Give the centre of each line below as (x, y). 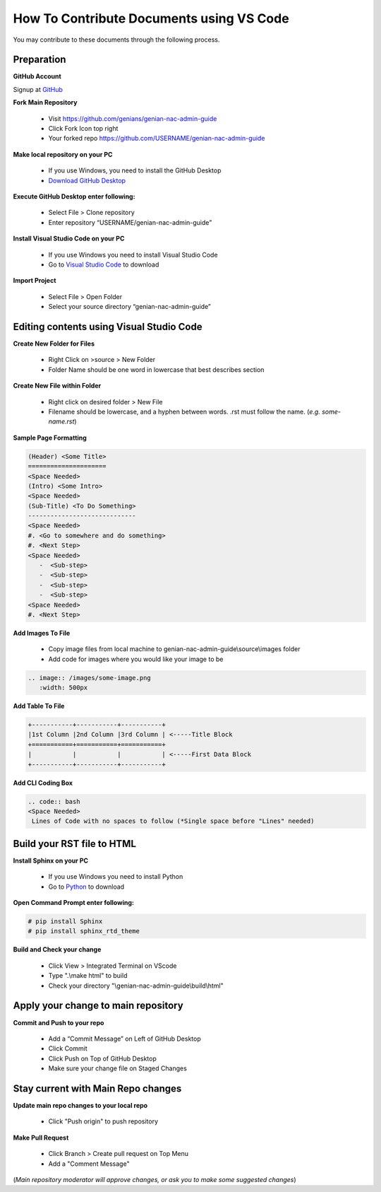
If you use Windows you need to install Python (116, 877)
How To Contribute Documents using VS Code (151, 18)
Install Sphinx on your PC (50, 860)
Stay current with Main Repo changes (97, 1088)
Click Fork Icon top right (83, 129)
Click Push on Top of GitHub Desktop (102, 1058)
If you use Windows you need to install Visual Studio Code (133, 255)
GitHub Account (37, 76)
